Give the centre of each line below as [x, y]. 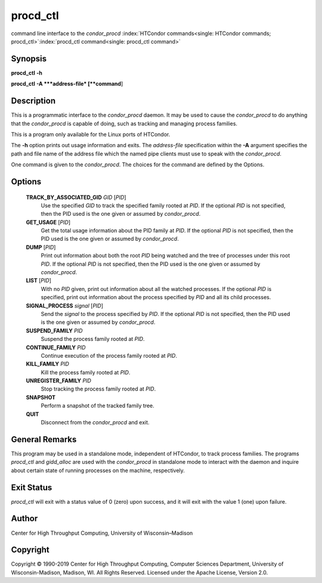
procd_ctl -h [27, 73]
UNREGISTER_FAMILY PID [59, 381]
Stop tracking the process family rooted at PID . [98, 389]
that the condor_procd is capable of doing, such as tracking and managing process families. [124, 123]
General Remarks [44, 439]
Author [24, 519]
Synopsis [29, 59]
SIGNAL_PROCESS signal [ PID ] [65, 306]
